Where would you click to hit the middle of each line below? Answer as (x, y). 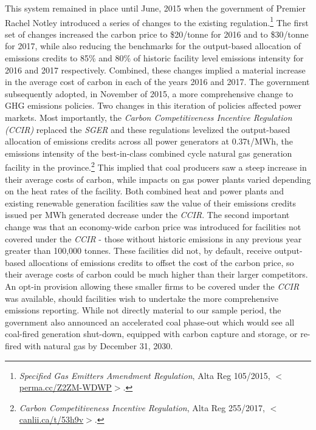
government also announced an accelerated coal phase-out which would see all (150, 322)
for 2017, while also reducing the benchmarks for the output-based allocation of (153, 46)
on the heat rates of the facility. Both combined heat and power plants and (144, 191)
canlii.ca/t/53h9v (51, 419)
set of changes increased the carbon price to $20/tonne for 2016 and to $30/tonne (157, 34)
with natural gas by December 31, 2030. (98, 345)
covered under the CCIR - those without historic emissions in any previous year (153, 238)
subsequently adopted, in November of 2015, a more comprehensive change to (149, 93)
